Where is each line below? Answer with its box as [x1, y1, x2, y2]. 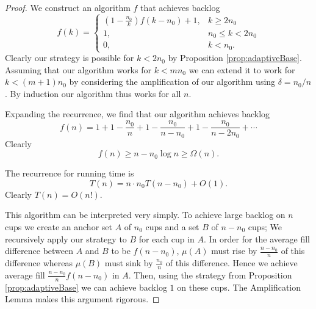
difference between [5, 244, 74, 257]
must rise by [211, 244, 257, 257]
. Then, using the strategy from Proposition [128, 268, 292, 281]
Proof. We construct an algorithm [5, 1, 131, 13]
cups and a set [145, 220, 199, 233]
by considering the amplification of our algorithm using [69, 75, 276, 88]
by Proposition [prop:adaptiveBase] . [168, 51, 302, 64]
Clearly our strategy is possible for [5, 51, 134, 64]
